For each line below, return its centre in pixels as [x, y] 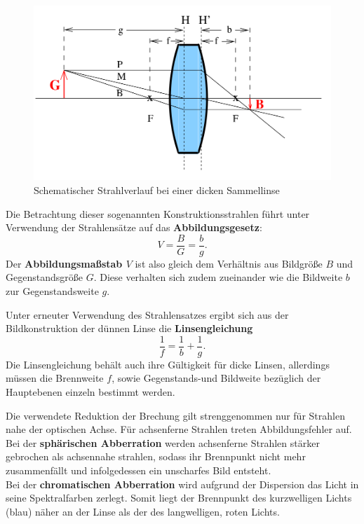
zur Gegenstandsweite [52, 291]
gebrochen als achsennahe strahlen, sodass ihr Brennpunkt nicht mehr [156, 456]
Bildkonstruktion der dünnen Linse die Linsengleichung [129, 328]
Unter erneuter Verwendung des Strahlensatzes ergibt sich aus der [147, 314]
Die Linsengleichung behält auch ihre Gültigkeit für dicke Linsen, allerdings [168, 364]
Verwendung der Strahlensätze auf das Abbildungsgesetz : [134, 227]
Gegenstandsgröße [44, 277]
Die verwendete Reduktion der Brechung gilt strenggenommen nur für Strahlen [175, 415]
